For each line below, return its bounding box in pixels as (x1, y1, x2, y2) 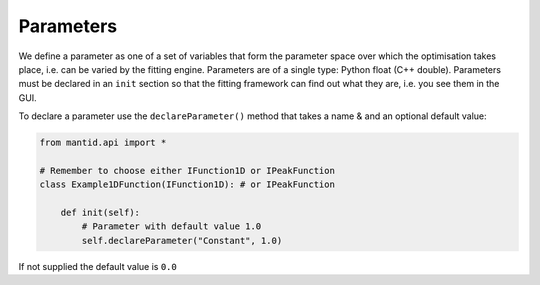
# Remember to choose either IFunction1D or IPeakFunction (39, 165, 335, 176)
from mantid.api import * (39, 137, 167, 149)
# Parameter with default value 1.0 (81, 221, 262, 232)
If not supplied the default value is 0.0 (18, 260, 177, 272)
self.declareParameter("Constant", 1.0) (81, 235, 283, 246)
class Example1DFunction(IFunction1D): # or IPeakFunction (39, 179, 335, 190)
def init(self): (60, 207, 140, 219)
